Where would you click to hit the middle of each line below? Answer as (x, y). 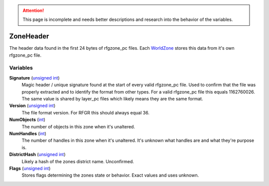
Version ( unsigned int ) (32, 106)
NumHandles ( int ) (28, 133)
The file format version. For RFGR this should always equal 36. (85, 112)
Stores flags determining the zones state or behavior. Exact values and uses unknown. (110, 175)
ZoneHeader (29, 37)
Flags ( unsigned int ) (30, 168)
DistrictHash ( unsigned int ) (37, 155)
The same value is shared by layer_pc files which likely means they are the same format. (112, 99)
